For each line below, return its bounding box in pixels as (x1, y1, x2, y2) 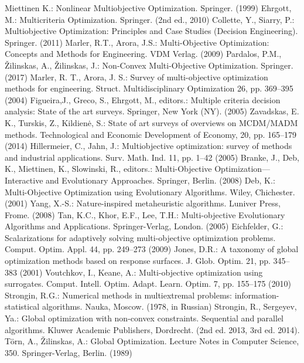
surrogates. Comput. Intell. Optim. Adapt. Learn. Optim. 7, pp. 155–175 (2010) (5, 277, 291, 290)
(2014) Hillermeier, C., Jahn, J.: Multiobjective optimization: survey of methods (5, 140, 292, 152)
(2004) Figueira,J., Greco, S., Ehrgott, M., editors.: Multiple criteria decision (5, 93, 281, 106)
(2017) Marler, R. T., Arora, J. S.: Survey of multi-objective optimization (5, 70, 268, 83)
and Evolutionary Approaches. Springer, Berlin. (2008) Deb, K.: (46, 174, 275, 186)
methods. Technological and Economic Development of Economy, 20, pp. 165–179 (5, 128, 297, 140)
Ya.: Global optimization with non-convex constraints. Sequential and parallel (5, 312, 283, 324)
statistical (5, 300, 40, 313)
